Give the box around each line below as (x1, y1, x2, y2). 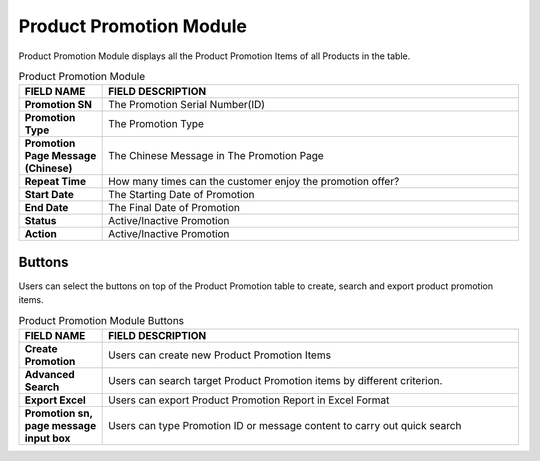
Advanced (24, 367, 75, 381)
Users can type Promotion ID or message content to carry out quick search (108, 418, 462, 432)
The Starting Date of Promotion (108, 188, 255, 202)
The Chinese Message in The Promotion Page (108, 149, 324, 163)
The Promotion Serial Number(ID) (108, 98, 265, 112)
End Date (24, 201, 69, 215)
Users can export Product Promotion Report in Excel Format (108, 393, 390, 407)
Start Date (24, 188, 74, 202)
